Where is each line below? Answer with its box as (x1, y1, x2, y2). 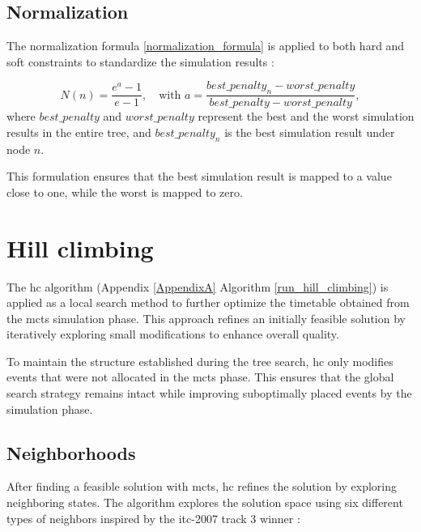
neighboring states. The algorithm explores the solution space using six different (6, 494, 403, 511)
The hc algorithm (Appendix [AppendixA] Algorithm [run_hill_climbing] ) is (6, 278, 389, 295)
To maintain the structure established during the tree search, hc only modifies (6, 352, 393, 369)
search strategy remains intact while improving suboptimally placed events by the (6, 385, 412, 402)
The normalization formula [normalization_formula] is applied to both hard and (6, 37, 405, 54)
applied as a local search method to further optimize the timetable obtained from (6, 294, 410, 311)
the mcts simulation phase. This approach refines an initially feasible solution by (6, 309, 406, 326)
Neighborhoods (6, 440, 136, 465)
